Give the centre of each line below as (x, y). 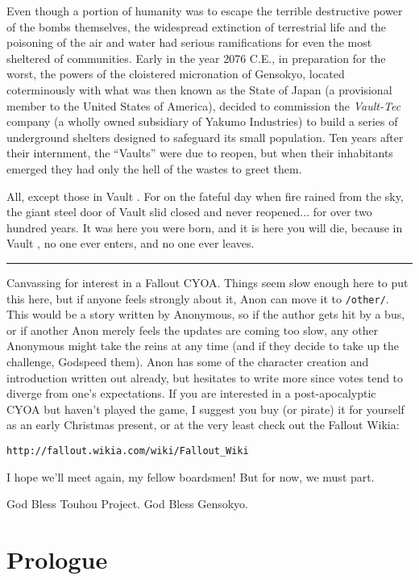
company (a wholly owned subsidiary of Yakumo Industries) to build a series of (202, 121)
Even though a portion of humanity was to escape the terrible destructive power (205, 10)
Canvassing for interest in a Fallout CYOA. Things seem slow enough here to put (207, 282)
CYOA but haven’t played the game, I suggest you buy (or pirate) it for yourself (205, 409)
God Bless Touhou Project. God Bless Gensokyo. (127, 504)
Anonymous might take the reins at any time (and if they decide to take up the (203, 346)
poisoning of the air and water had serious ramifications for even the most (189, 42)
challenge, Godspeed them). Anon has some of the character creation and (188, 361)
